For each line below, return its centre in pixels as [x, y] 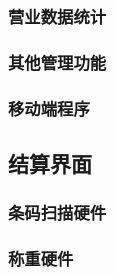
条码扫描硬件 [57, 212]
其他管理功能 [57, 61]
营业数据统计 [57, 15]
